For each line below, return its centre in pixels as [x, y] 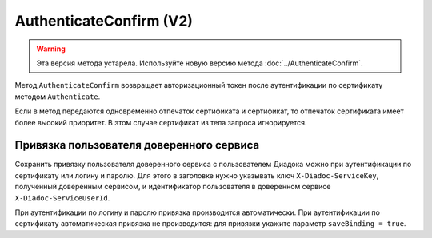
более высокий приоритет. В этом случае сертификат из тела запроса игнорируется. [161, 122]
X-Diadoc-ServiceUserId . [62, 198]
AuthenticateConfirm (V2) [104, 21]
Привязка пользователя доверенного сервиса [137, 145]
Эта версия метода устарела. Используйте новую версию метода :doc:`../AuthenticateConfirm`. [200, 63]
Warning [51, 49]
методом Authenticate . [58, 97]
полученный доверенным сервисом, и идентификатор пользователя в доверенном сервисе [173, 187]
